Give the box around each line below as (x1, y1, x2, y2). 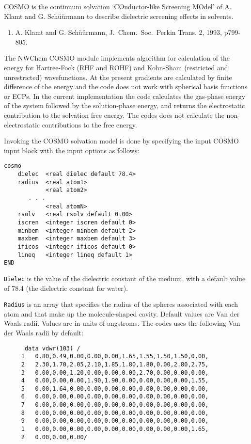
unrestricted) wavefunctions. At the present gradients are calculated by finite (4, 72, 232, 82)
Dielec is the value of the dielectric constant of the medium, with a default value (4, 273, 246, 283)
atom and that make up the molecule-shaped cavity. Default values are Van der (4, 308, 240, 318)
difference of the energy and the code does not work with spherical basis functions (4, 81, 248, 92)
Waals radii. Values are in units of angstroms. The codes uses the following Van (4, 318, 240, 328)
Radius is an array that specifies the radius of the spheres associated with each (4, 299, 238, 309)
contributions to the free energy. (42, 119, 137, 129)
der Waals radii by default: (4, 327, 83, 337)
